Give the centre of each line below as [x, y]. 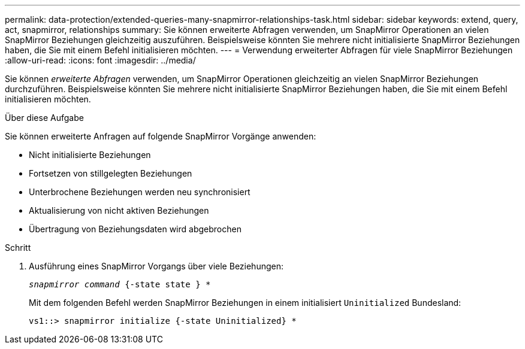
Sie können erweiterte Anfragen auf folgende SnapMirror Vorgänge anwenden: [161, 136]
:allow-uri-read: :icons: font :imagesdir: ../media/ [100, 60]
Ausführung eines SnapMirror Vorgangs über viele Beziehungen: [156, 266]
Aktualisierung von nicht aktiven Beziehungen [119, 210]
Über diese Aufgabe [44, 118]
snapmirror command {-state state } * [120, 284]
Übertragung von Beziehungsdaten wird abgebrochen [135, 229]
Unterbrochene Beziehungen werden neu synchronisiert [140, 192]
